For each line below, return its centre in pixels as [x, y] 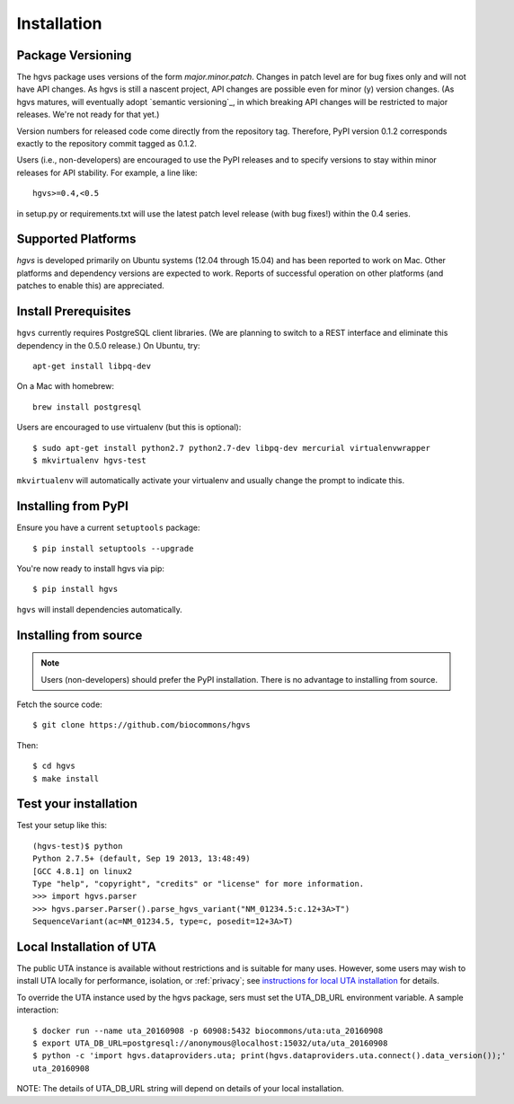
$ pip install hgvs [75, 589]
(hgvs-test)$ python [78, 846]
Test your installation [77, 804]
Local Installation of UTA [87, 946]
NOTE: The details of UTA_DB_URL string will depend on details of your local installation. [181, 1089]
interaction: [38, 1010]
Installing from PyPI [73, 506]
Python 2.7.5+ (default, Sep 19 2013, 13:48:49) [142, 859]
